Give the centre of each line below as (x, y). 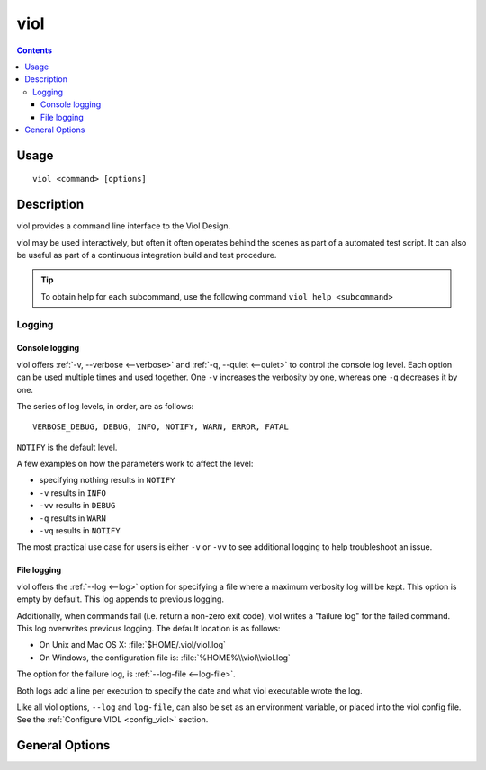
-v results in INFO (73, 492)
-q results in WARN (73, 518)
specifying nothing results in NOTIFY (107, 480)
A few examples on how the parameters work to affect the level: (135, 464)
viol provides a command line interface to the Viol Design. (124, 226)
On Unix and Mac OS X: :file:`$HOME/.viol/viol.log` (133, 645)
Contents (35, 50)
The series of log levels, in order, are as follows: (105, 406)
